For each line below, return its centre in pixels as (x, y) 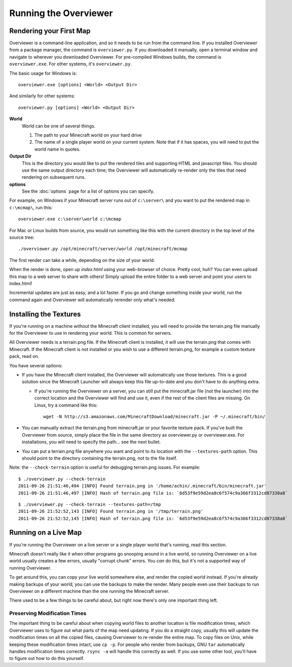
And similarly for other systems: (42, 96)
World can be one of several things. (59, 126)
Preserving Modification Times (48, 613)
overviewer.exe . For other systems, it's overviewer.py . (70, 64)
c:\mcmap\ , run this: (31, 207)
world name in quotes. (57, 149)
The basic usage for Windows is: (43, 73)
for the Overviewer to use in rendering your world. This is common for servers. (91, 333)
